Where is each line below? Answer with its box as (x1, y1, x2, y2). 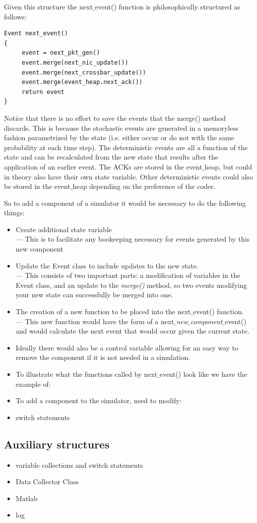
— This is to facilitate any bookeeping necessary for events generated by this (15, 234, 250, 244)
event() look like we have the (159, 369, 247, 379)
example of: (15, 378, 51, 389)
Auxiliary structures (4, 436, 110, 451)
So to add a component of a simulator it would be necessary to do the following (4, 197, 246, 208)
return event (21, 88, 64, 95)
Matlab (15, 493, 38, 503)
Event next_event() (4, 30, 68, 37)
